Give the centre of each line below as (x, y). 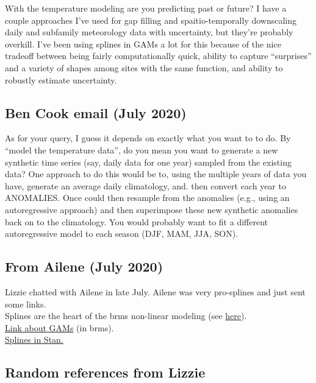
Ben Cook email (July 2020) (96, 112)
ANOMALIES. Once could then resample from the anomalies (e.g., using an (147, 198)
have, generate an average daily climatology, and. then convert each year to (145, 185)
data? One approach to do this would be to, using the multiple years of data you (156, 174)
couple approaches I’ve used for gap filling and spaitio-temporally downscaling (151, 20)
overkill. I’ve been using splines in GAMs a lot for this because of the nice (143, 44)
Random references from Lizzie (105, 372)
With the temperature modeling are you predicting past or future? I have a (146, 8)
